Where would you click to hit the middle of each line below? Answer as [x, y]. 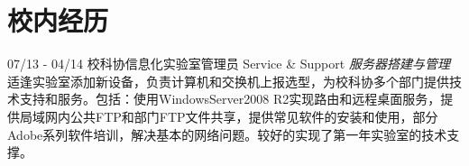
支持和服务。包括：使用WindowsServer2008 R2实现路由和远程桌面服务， [230, 99]
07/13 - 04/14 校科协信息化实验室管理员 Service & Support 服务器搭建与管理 [229, 64]
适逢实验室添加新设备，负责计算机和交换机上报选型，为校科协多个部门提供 [228, 81]
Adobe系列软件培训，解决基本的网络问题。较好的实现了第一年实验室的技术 [227, 134]
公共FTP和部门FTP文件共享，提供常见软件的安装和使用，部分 [254, 116]
